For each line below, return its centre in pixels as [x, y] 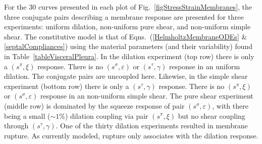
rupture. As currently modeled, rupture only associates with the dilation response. [131, 135]
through [16, 126]
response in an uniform [204, 66]
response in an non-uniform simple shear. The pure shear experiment [147, 96]
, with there [230, 105]
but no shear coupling [212, 115]
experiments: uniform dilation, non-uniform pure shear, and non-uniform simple [127, 27]
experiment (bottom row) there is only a [67, 86]
